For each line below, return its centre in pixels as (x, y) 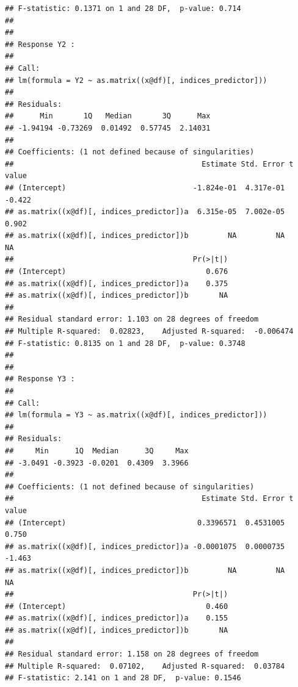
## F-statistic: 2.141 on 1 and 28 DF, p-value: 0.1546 (123, 678)
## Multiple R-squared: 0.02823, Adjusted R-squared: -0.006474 (149, 332)
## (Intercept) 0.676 (117, 272)
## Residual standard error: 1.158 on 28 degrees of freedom (132, 654)
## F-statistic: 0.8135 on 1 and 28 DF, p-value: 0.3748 (125, 343)
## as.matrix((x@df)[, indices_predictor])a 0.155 (117, 618)
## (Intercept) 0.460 (117, 606)
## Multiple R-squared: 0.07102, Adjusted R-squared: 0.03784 (145, 666)
